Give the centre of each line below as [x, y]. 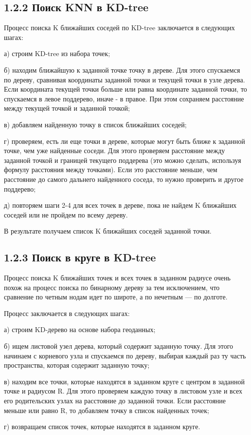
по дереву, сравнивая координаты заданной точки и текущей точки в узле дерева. [125, 79]
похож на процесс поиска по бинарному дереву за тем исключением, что [112, 287]
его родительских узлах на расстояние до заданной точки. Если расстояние [115, 401]
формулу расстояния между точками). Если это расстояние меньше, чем [111, 169]
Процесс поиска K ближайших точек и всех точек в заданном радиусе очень [117, 278]
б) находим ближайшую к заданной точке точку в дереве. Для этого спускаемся [122, 69]
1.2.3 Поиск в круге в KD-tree [80, 257]
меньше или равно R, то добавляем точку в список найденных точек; [107, 410]
